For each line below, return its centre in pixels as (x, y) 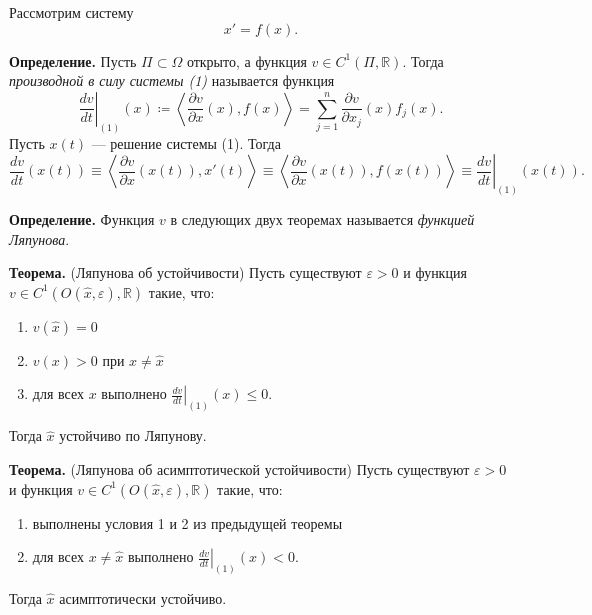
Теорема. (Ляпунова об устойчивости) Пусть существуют (185, 272)
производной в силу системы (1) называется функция (172, 80)
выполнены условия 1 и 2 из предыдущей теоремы (187, 522)
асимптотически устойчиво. (143, 597)
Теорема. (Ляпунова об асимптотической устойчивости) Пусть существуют (239, 468)
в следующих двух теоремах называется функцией (322, 219)
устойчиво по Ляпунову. (133, 435)
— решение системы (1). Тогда (186, 142)
